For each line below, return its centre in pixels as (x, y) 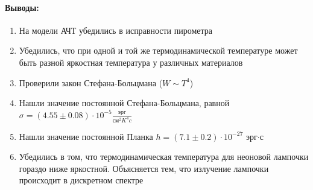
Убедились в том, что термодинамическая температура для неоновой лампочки (164, 157)
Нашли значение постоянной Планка (86, 136)
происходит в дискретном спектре (81, 180)
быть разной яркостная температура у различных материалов (131, 62)
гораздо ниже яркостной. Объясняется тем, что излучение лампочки (144, 168)
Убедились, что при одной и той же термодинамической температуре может (158, 50)
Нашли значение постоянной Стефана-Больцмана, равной (124, 103)
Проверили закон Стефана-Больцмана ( (91, 82)
